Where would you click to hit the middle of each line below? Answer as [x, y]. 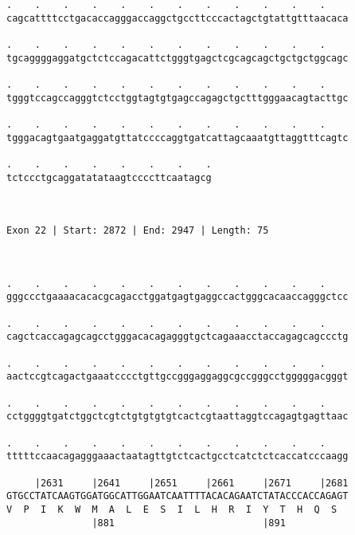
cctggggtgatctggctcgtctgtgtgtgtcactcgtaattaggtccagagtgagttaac [177, 417]
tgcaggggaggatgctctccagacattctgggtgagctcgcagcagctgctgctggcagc [177, 58]
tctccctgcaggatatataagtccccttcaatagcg [109, 177]
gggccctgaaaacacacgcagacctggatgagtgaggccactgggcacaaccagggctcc [177, 297]
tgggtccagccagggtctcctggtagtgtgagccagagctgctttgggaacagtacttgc [177, 98]
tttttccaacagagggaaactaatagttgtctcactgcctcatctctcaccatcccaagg [177, 456]
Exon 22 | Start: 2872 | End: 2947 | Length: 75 [138, 231]
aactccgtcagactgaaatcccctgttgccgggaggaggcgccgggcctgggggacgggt [177, 377]
